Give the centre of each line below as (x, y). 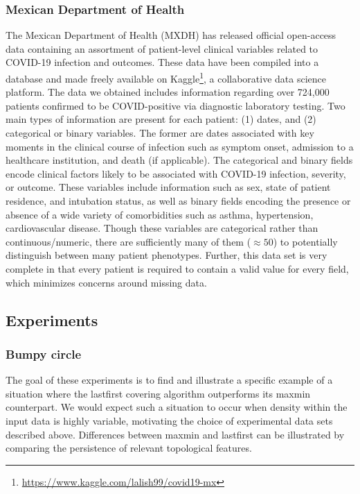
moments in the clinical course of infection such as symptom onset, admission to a (180, 146)
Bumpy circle (44, 354)
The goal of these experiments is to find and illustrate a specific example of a (169, 380)
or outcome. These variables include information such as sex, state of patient (168, 187)
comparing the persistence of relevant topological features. (129, 448)
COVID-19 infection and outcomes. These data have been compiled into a (162, 62)
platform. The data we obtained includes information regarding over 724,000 (168, 92)
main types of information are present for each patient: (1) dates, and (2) (161, 119)
